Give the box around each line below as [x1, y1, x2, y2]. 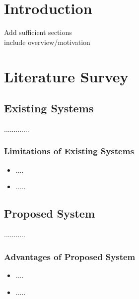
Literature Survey [4, 66, 129, 86]
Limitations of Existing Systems [4, 145, 134, 157]
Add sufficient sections [4, 27, 72, 37]
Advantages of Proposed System [4, 250, 136, 263]
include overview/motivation [4, 36, 90, 47]
